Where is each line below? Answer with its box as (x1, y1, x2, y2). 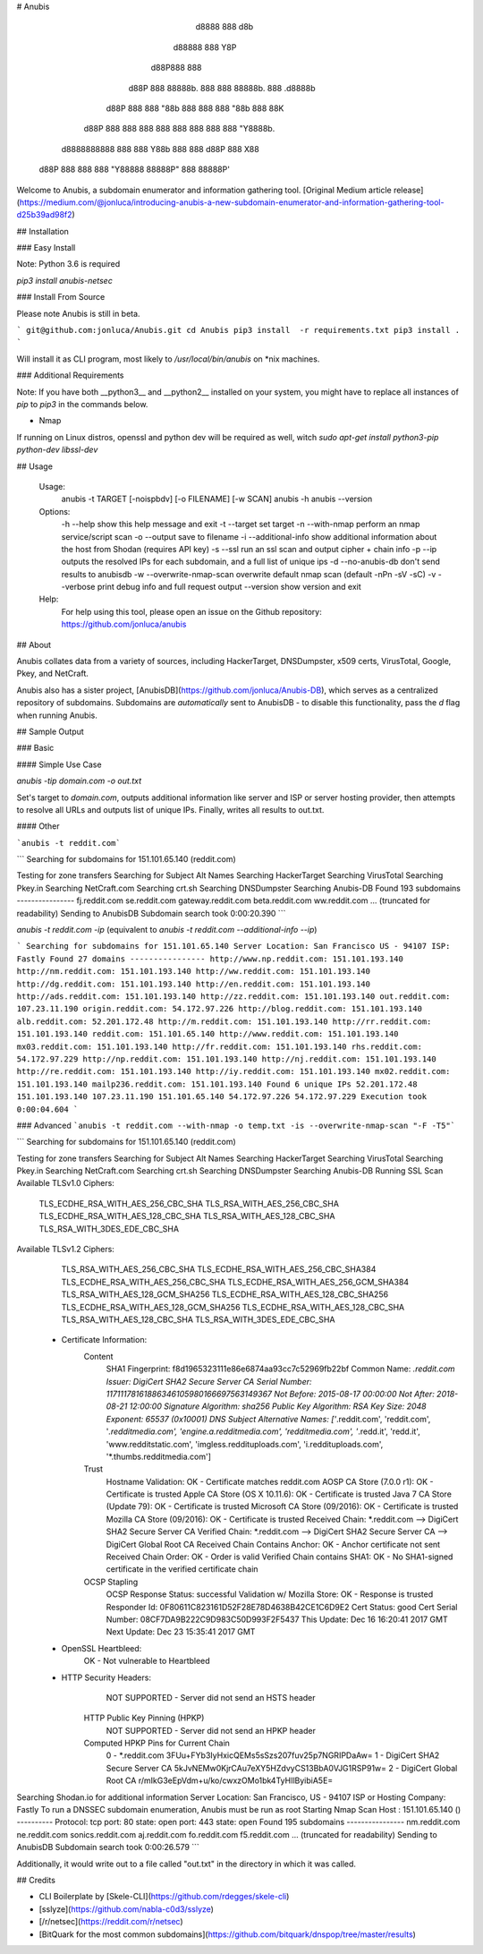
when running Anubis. (16, 710, 97, 721)
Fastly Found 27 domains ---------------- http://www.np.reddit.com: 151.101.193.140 (16, 953, 404, 964)
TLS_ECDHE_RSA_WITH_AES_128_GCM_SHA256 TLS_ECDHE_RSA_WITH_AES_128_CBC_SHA (61, 1301, 405, 1312)
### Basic (16, 743, 55, 754)
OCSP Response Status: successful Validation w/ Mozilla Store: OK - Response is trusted (106, 1589, 434, 1600)
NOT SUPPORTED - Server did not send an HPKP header (106, 1725, 317, 1736)
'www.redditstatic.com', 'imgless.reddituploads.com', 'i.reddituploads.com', (106, 1438, 384, 1449)
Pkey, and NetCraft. (16, 668, 89, 679)
